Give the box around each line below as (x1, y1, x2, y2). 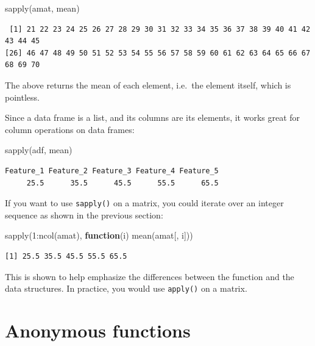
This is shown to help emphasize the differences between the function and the (5, 270, 294, 283)
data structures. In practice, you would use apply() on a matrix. (5, 282, 247, 295)
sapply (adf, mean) (5, 143, 73, 156)
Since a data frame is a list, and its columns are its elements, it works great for (5, 111, 300, 124)
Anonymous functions (5, 318, 191, 342)
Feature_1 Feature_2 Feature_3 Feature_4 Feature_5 (5, 166, 219, 175)
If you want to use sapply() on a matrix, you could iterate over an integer (5, 196, 284, 209)
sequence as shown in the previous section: (5, 208, 163, 221)
